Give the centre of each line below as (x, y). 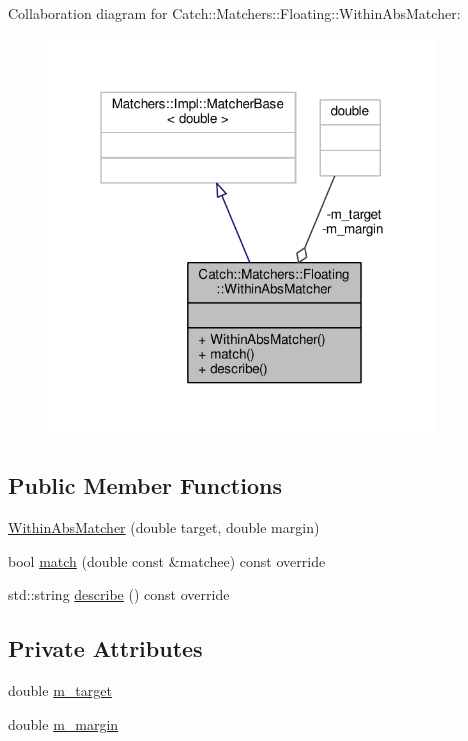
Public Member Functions (145, 485)
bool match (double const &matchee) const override (167, 560)
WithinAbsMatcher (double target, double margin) (164, 526)
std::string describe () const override (119, 594)
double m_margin (63, 723)
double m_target (60, 689)
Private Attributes (105, 648)
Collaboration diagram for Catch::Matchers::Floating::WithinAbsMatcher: (234, 13)
